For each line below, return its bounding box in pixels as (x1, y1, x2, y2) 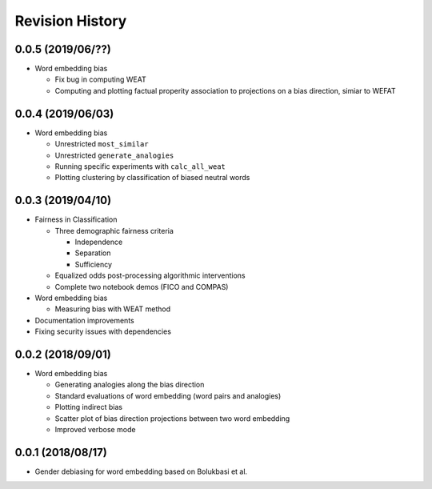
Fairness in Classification (34, 214, 118, 224)
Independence (74, 237, 123, 247)
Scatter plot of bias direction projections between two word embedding (54, 413, 290, 423)
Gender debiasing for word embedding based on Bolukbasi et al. (34, 467, 248, 476)
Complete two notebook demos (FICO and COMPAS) (54, 282, 229, 291)
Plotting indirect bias (54, 403, 123, 412)
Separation (74, 248, 111, 258)
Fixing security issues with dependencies (34, 327, 172, 336)
